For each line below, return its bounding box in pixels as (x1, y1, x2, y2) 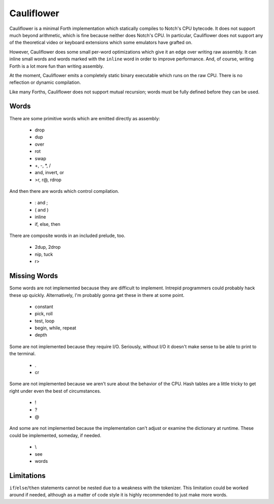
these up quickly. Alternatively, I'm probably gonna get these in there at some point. (9, 292, 185, 298)
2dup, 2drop (35, 244, 61, 250)
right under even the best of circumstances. (9, 388, 101, 394)
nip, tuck (35, 251, 53, 257)
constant (35, 304, 53, 310)
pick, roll (35, 311, 53, 317)
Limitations (9, 471, 46, 480)
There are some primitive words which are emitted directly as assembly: (9, 115, 160, 121)
